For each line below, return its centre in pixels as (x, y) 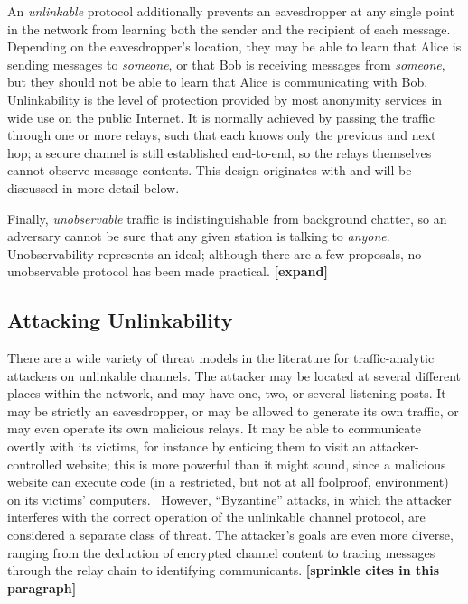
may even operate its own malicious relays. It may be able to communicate (214, 428)
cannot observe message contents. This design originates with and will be (210, 170)
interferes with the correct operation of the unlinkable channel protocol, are (216, 517)
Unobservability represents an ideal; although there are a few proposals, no (215, 253)
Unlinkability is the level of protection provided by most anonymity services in (225, 99)
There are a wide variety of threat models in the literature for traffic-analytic (221, 358)
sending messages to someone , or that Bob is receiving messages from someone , (226, 64)
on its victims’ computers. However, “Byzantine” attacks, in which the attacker (229, 499)
